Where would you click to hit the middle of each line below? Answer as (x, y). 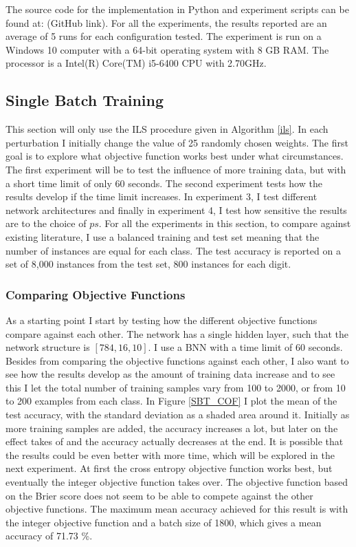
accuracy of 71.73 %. (49, 536)
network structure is (48, 347)
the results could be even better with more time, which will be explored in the (170, 454)
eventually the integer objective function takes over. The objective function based (177, 482)
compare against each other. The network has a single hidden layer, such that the (177, 333)
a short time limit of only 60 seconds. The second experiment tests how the (164, 183)
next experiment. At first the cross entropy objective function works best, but (169, 468)
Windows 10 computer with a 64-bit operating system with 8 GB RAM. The (167, 49)
